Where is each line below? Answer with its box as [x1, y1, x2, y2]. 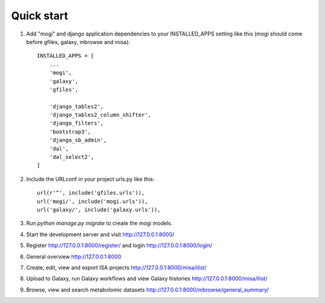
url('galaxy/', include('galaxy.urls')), [37, 206, 161, 213]
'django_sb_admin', [49, 137, 107, 144]
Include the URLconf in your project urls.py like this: [26, 175, 155, 183]
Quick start [11, 9, 69, 22]
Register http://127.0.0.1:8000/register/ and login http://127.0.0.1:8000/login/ [26, 242, 213, 249]
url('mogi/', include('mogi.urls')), [37, 198, 149, 205]
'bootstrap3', [49, 128, 91, 135]
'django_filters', [49, 120, 104, 127]
